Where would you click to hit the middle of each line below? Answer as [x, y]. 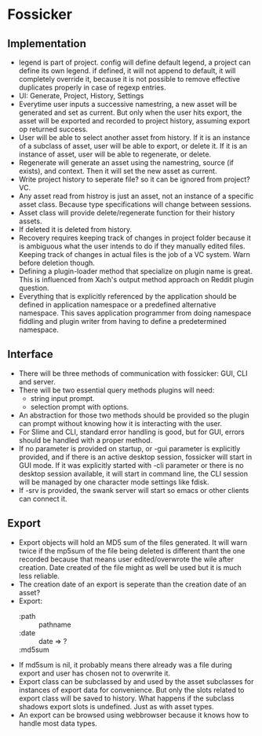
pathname [55, 624]
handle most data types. [58, 723]
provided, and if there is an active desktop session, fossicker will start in [135, 457]
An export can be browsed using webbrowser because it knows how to [133, 715]
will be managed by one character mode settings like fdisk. [114, 482]
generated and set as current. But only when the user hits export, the [130, 112]
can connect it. [43, 499]
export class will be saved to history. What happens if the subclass [126, 698]
